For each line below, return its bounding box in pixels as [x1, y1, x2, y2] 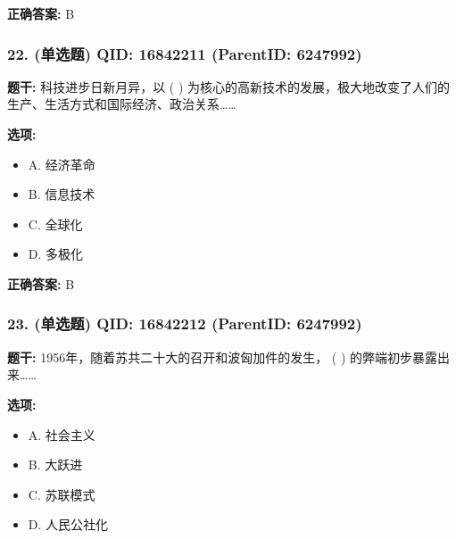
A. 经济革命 [28, 154, 95, 173]
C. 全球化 [28, 214, 83, 233]
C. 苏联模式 [28, 485, 95, 503]
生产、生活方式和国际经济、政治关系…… [7, 95, 236, 113]
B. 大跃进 [28, 455, 83, 474]
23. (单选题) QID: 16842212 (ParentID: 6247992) [7, 312, 362, 335]
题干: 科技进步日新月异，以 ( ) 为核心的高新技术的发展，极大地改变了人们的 [7, 77, 451, 95]
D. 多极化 [28, 245, 84, 263]
